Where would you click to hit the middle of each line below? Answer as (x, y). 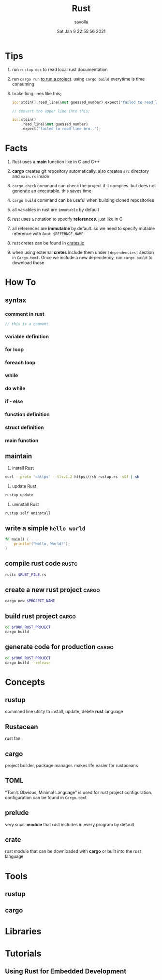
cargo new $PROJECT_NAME (30, 601)
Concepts (25, 682)
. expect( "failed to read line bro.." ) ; (61, 129)
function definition (27, 414)
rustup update (19, 495)
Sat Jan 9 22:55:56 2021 (81, 31)
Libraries (23, 931)
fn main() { (17, 539)
